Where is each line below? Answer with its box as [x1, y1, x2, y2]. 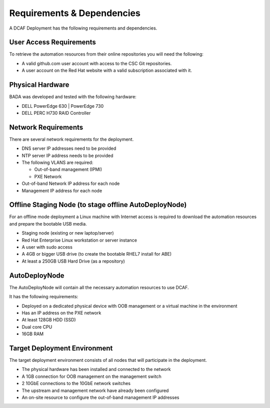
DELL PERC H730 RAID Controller [21, 110, 91, 116]
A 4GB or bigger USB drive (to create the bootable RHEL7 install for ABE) [21, 251, 172, 257]
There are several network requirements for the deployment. [9, 136, 134, 142]
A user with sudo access [21, 244, 72, 250]
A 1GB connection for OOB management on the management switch [21, 373, 162, 379]
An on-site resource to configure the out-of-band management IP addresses [21, 394, 179, 400]
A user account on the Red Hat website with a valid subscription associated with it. [21, 68, 192, 74]
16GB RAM [21, 331, 44, 337]
